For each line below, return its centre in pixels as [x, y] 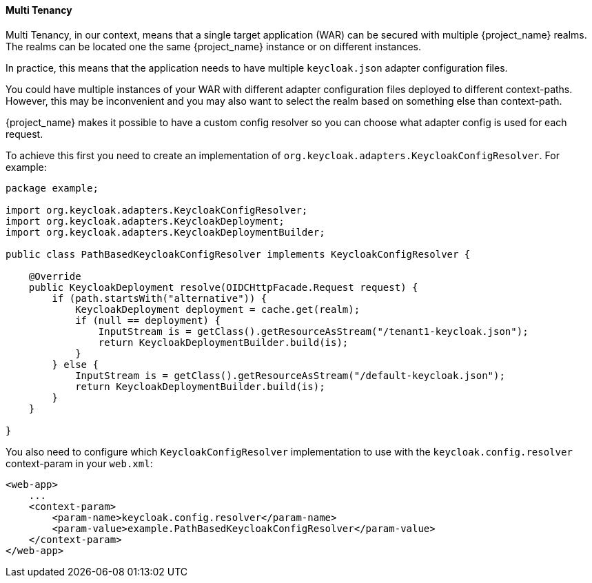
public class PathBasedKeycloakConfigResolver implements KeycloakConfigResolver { [238, 254]
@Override [55, 276]
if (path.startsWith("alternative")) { [160, 298]
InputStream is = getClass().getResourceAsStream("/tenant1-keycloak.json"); [313, 331]
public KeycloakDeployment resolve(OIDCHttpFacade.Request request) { [223, 287]
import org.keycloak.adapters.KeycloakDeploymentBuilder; [165, 232]
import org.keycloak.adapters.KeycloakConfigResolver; [157, 210]
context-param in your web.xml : [79, 463]
